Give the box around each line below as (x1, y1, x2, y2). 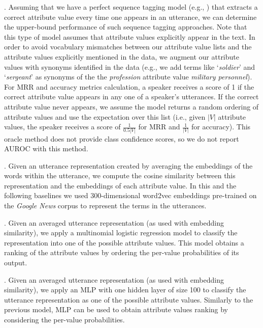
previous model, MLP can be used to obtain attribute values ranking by (4, 304, 228, 315)
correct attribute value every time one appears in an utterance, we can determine (4, 11, 257, 22)
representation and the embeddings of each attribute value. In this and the (4, 180, 237, 190)
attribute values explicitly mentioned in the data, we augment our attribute (4, 51, 239, 62)
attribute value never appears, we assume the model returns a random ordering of (4, 101, 259, 112)
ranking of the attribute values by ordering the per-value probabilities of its (4, 247, 239, 258)
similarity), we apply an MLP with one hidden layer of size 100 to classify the (4, 284, 246, 295)
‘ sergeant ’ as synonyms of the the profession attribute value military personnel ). (4, 71, 252, 82)
